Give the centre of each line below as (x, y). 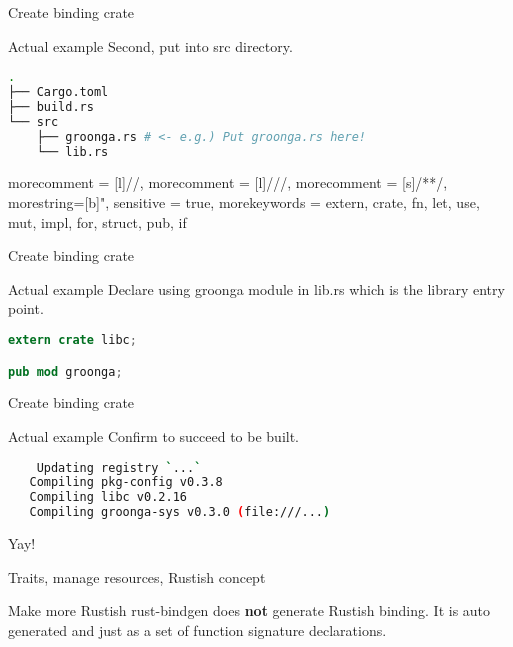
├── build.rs (51, 106)
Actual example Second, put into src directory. (150, 45)
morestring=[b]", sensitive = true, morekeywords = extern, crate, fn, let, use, (244, 202)
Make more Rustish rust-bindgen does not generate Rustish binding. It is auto (249, 610)
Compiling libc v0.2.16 (108, 497)
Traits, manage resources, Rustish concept (137, 576)
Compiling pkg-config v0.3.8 (126, 482)
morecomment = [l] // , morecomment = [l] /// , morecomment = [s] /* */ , (228, 182)
